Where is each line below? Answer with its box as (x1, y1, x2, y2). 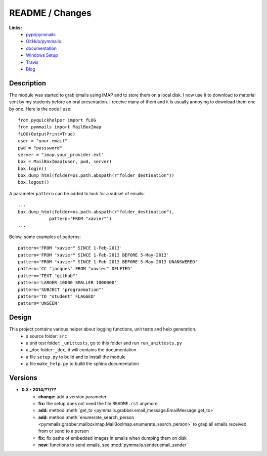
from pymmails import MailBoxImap (18, 124, 101, 130)
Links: (9, 25, 22, 31)
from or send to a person (38, 428, 89, 434)
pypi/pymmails (26, 31, 56, 37)
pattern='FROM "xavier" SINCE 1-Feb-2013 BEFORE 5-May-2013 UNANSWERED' (18, 259, 198, 264)
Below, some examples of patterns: (9, 234, 81, 240)
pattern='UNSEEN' (18, 300, 60, 306)
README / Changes (9, 7, 91, 18)
